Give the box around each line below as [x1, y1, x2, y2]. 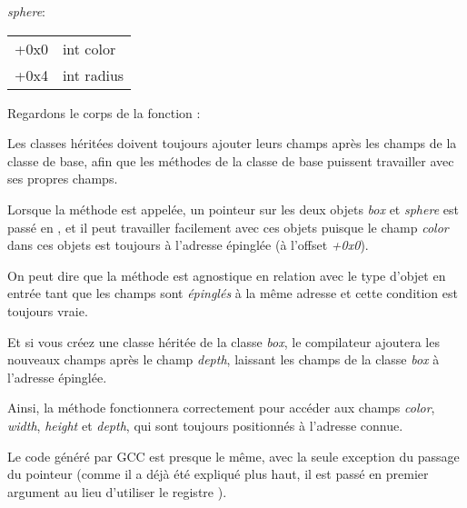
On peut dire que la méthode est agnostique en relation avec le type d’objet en [7, 265, 446, 284]
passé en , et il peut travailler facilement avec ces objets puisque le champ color [7, 217, 449, 236]
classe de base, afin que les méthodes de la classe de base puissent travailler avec [7, 151, 454, 170]
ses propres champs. [7, 169, 118, 188]
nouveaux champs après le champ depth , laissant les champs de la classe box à [7, 350, 440, 369]
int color [62, 37, 116, 59]
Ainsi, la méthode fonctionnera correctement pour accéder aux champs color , [7, 398, 435, 417]
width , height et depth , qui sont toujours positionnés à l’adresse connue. [7, 415, 403, 434]
